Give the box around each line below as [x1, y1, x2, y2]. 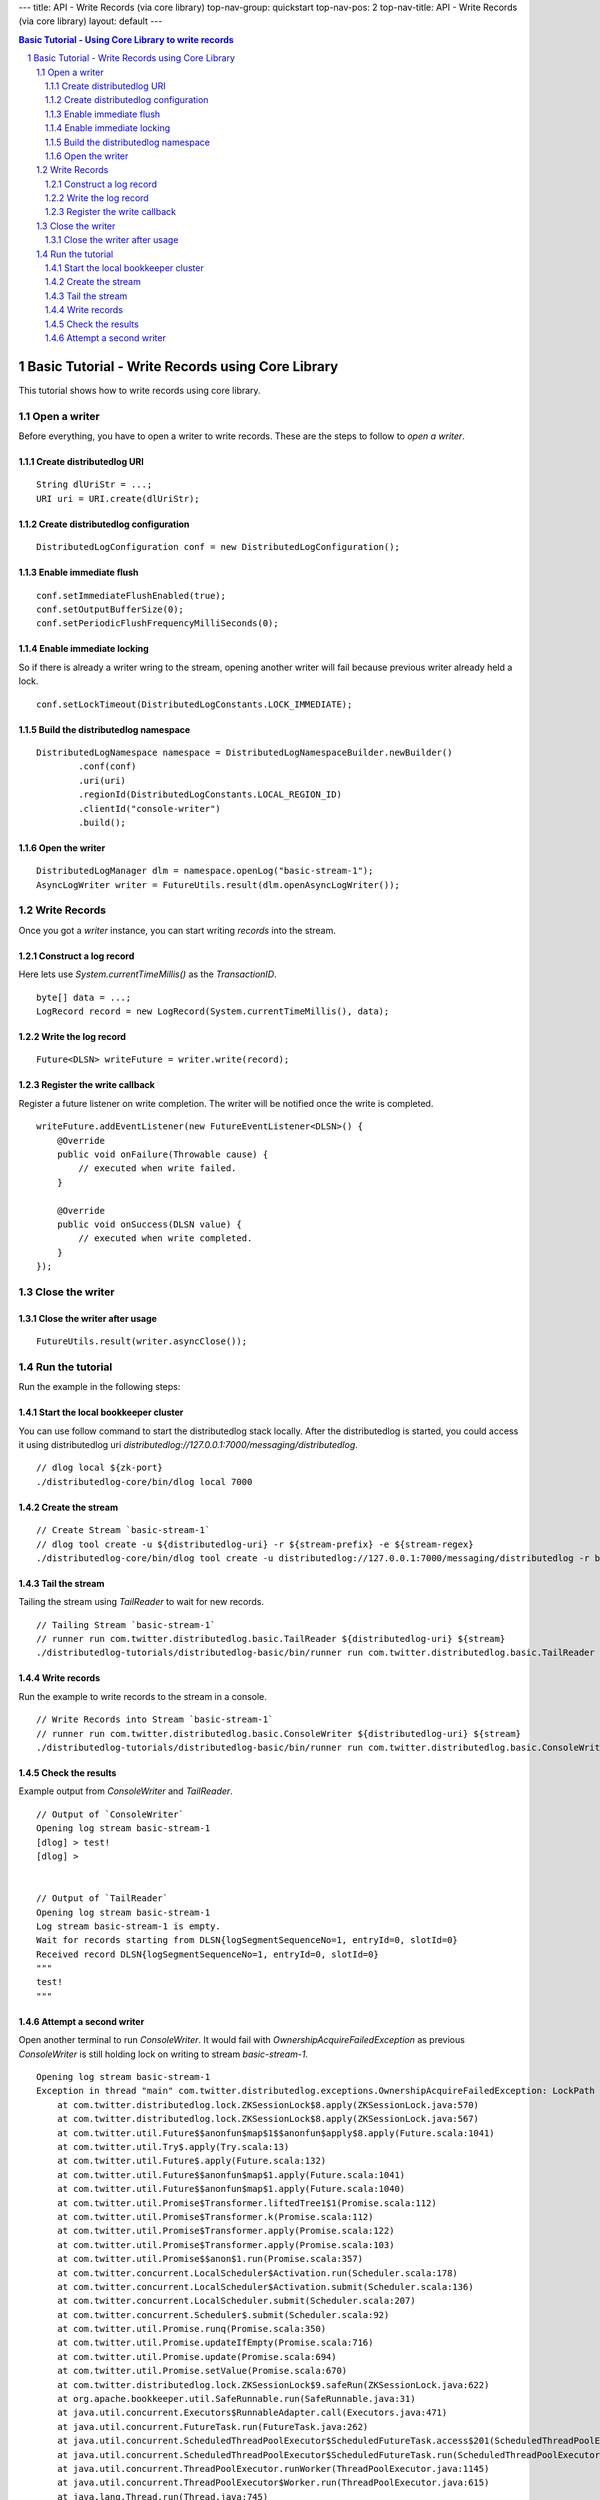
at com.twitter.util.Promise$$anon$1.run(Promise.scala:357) [56, 2253, 364, 2265]
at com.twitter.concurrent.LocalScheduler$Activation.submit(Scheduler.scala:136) [56, 2281, 474, 2292]
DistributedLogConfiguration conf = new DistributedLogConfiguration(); [36, 541, 400, 553]
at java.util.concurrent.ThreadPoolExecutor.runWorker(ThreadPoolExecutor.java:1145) [56, 2463, 490, 2474]
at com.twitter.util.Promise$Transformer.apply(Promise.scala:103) [56, 2239, 395, 2250]
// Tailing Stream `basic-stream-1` [36, 1619, 216, 1630]
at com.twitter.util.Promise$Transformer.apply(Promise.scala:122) [56, 2225, 395, 2237]
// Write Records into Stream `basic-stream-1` [36, 1714, 274, 1725]
